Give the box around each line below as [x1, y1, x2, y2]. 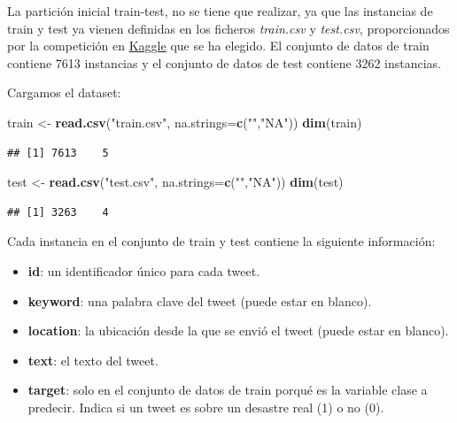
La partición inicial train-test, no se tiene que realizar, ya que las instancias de [7, 2, 433, 19]
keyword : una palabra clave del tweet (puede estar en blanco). [27, 291, 372, 310]
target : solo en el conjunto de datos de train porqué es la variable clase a [27, 381, 428, 399]
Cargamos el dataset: [7, 83, 121, 102]
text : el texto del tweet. [27, 350, 159, 369]
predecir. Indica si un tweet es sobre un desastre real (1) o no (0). [27, 397, 384, 416]
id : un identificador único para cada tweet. [27, 261, 260, 280]
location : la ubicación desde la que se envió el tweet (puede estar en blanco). [27, 321, 449, 340]
